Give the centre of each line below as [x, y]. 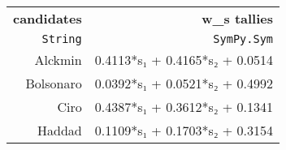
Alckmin [58, 60]
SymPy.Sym [243, 39]
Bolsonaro [54, 83]
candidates [48, 18]
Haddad [60, 130]
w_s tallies [238, 18]
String [62, 39]
